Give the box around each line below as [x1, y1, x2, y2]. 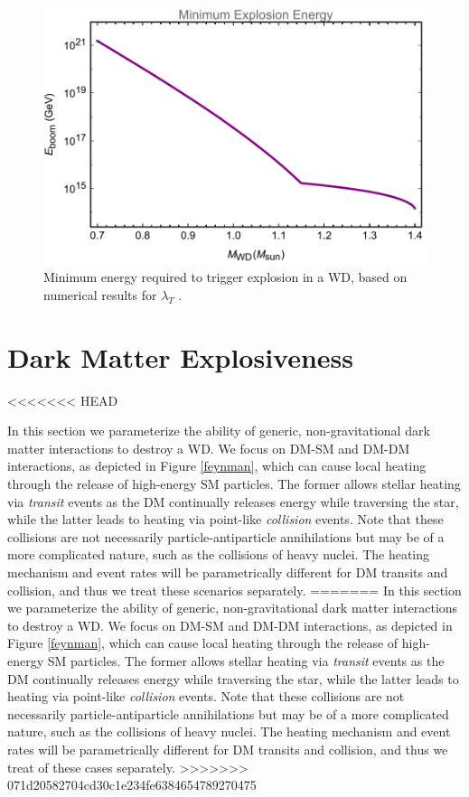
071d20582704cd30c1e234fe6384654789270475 [7, 775, 257, 794]
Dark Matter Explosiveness [7, 338, 354, 375]
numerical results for [43, 285, 157, 304]
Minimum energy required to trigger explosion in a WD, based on [43, 267, 408, 286]
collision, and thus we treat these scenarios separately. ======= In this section [7, 580, 462, 599]
